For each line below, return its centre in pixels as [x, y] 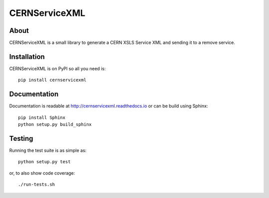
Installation [27, 56]
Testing [21, 139]
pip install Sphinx [42, 117]
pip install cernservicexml [52, 80]
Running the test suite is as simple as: [48, 150]
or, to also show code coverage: [42, 173]
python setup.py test [44, 162]
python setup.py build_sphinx [55, 125]
